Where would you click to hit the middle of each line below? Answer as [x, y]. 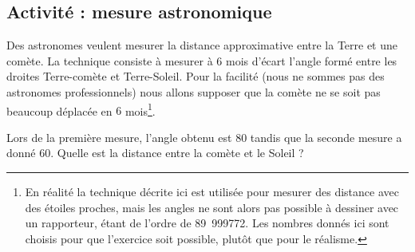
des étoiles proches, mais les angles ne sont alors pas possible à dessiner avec [212, 207]
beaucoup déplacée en [59, 110]
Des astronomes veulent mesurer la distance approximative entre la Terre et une [202, 45]
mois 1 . [140, 109]
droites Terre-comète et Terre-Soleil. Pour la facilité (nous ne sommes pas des [196, 76]
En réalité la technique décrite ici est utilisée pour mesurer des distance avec [212, 192]
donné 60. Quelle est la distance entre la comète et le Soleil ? [155, 153]
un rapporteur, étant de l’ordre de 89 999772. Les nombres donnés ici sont [207, 223]
